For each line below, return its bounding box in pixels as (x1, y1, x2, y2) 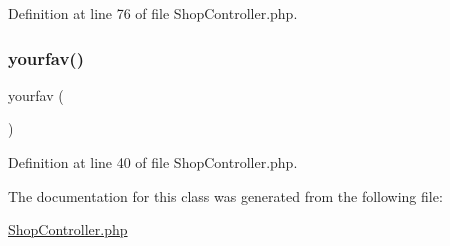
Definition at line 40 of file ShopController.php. (8, 152, 298, 172)
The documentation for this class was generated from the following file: (8, 185, 443, 206)
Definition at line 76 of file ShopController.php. (8, 3, 298, 23)
